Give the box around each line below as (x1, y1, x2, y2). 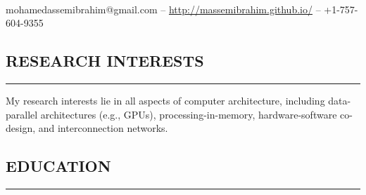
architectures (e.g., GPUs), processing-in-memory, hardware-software (40, 107, 337, 121)
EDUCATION (6, 155, 111, 177)
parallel (6, 107, 38, 121)
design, (6, 121, 36, 135)
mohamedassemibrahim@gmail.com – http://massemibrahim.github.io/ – (6, 1, 321, 16)
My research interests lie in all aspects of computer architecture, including (6, 93, 325, 107)
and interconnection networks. (38, 121, 168, 135)
